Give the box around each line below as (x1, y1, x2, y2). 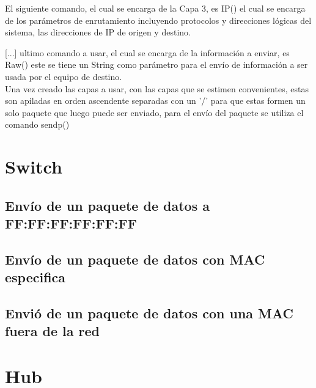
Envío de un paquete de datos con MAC (5, 249, 265, 268)
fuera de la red (5, 321, 100, 340)
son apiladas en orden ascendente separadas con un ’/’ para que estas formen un (5, 94, 306, 107)
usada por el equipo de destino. (5, 70, 122, 82)
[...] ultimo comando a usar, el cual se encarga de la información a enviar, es (5, 46, 290, 59)
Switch (5, 154, 62, 179)
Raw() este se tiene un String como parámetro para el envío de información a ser (5, 58, 308, 71)
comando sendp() (5, 118, 70, 131)
